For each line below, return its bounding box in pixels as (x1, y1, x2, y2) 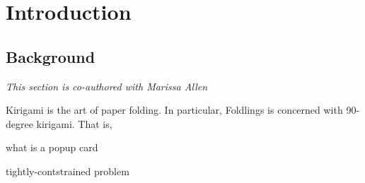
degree (6, 116, 33, 131)
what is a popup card (6, 140, 98, 155)
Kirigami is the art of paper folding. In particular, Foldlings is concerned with (6, 102, 343, 117)
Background (6, 45, 95, 67)
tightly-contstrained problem (6, 163, 129, 178)
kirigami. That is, (36, 116, 112, 131)
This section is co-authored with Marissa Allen (6, 78, 208, 93)
